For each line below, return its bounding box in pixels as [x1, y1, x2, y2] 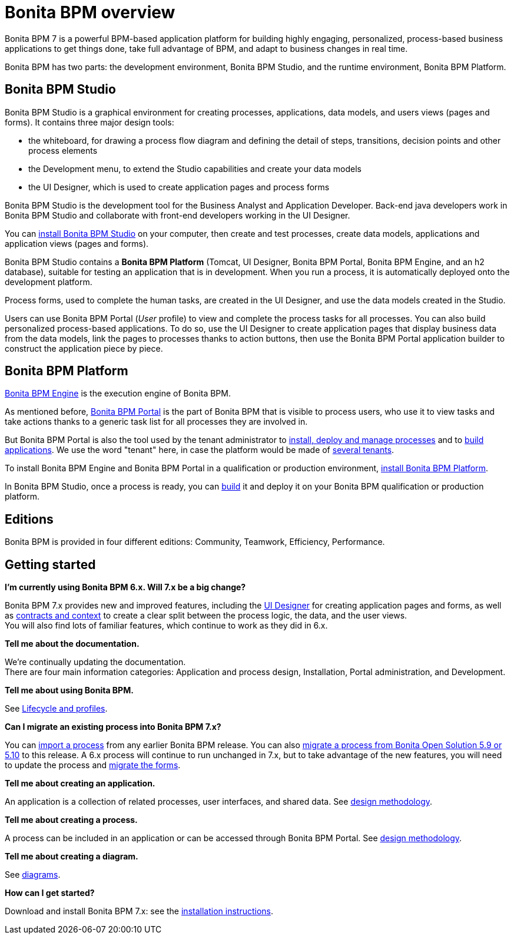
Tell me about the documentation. [5, 639, 140, 649]
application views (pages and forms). [5, 238, 149, 249]
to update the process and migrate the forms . [5, 760, 181, 771]
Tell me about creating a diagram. [5, 851, 138, 862]
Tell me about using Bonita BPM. [5, 685, 134, 696]
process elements [28, 145, 98, 156]
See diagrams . [5, 869, 61, 880]
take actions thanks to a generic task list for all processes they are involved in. [5, 416, 308, 427]
